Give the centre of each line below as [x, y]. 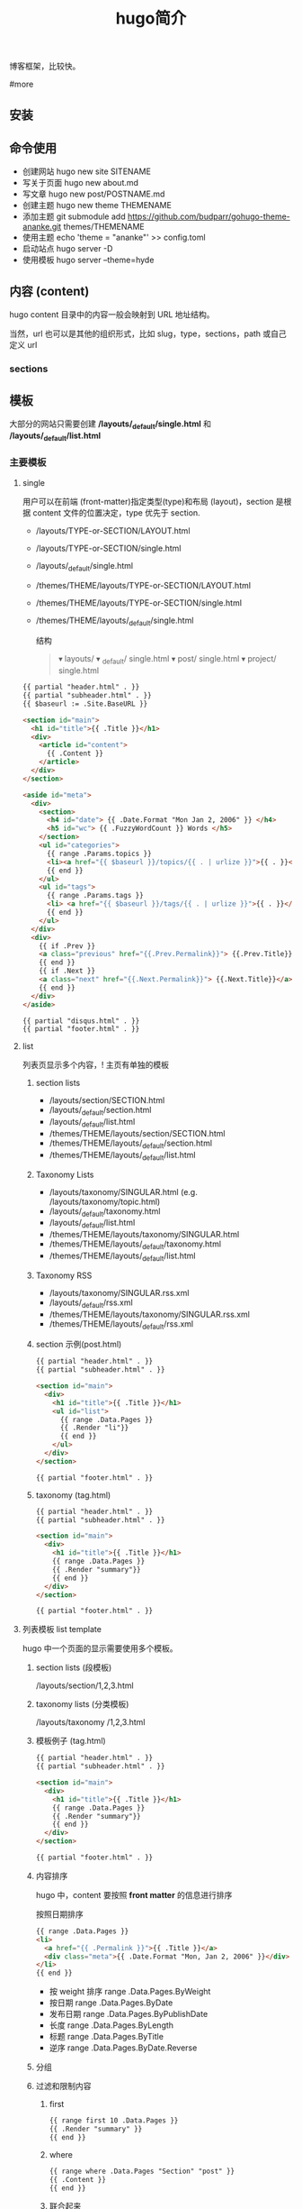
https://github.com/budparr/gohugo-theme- [209, 216]
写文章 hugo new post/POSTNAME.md [93, 194]
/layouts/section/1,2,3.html [84, 1685]
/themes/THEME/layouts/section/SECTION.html [137, 1133]
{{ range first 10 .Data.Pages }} [114, 2121]
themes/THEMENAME [104, 227]
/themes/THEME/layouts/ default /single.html [115, 621]
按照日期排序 [59, 1914]
